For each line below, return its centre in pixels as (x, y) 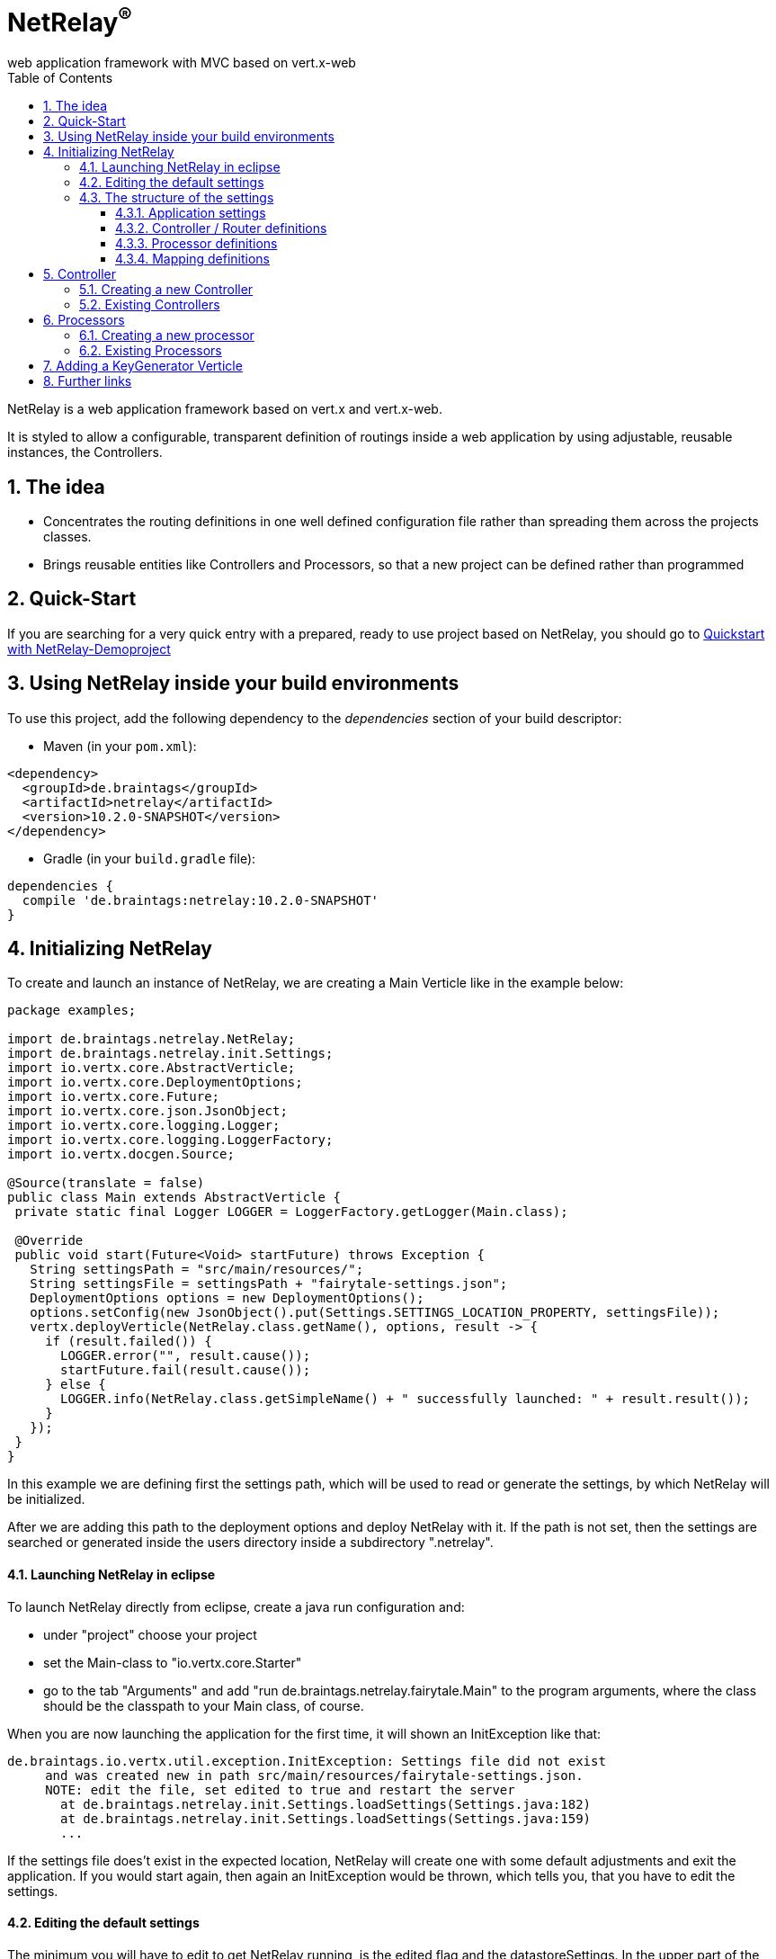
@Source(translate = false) (106, 1183)
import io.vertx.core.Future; (114, 1097)
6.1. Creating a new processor (167, 335)
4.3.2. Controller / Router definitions (221, 228)
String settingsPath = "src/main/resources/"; (197, 1270)
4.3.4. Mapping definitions (192, 259)
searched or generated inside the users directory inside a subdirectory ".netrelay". (250, 1543)
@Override (49, 1241)
